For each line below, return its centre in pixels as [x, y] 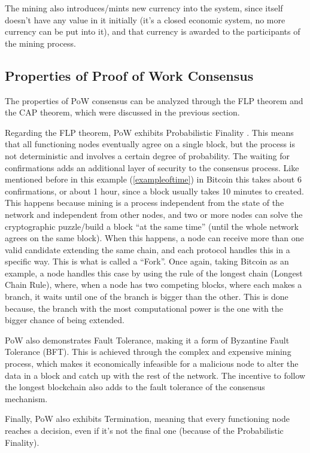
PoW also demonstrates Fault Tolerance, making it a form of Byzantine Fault [147, 340]
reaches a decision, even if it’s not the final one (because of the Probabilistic [144, 431]
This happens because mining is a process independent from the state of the [145, 203]
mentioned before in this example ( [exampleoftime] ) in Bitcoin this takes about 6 [153, 179]
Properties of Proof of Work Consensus [129, 75]
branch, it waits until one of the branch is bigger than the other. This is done [147, 297]
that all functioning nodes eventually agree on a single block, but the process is [150, 144]
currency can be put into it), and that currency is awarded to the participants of [153, 31]
